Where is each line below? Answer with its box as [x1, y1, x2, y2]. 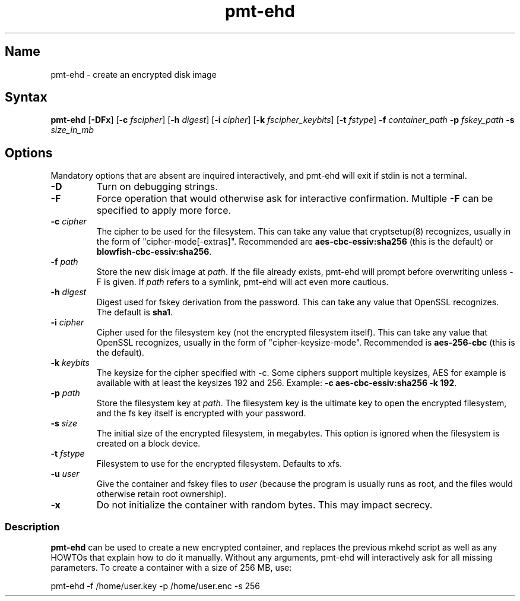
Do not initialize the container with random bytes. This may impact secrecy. [96, 499, 433, 511]
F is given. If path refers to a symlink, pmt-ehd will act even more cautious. [96, 277, 389, 287]
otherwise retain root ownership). [96, 489, 227, 499]
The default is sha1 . [96, 307, 173, 318]
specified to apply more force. [96, 204, 232, 217]
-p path [50, 388, 80, 398]
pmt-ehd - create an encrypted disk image [50, 69, 217, 80]
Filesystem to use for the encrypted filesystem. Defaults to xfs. [96, 458, 343, 469]
